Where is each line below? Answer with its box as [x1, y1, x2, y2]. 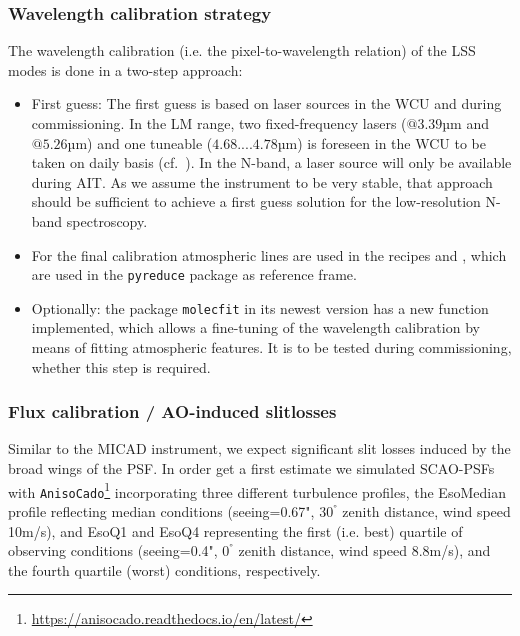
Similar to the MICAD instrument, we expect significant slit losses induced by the [8, 438, 511, 459]
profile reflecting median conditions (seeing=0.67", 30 [8, 500, 334, 521]
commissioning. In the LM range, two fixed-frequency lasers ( [31, 113, 407, 133]
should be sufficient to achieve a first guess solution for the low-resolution [31, 191, 481, 212]
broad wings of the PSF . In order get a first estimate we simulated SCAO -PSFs [8, 458, 495, 479]
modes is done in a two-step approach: [8, 59, 243, 80]
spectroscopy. [66, 210, 148, 231]
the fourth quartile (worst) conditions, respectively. [8, 559, 321, 580]
